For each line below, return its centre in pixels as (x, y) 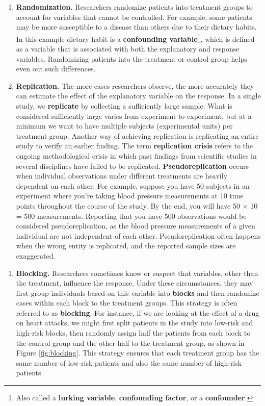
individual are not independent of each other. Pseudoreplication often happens (138, 235)
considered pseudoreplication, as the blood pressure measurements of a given (136, 226)
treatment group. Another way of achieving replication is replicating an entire (137, 135)
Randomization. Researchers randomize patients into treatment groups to (134, 7)
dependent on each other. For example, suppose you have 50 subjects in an (133, 185)
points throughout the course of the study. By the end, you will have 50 (128, 205)
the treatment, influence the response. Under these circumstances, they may (135, 283)
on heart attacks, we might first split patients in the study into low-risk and (135, 323)
